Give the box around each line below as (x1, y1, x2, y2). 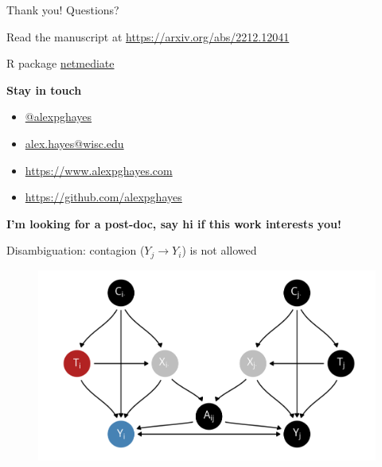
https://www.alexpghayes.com (25, 162, 173, 178)
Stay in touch (6, 81, 82, 98)
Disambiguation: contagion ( (6, 242, 145, 259)
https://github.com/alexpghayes (25, 189, 182, 205)
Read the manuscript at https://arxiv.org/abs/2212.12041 (6, 28, 290, 45)
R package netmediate (6, 55, 115, 72)
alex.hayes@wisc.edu (25, 134, 124, 151)
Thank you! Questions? (6, 2, 119, 18)
